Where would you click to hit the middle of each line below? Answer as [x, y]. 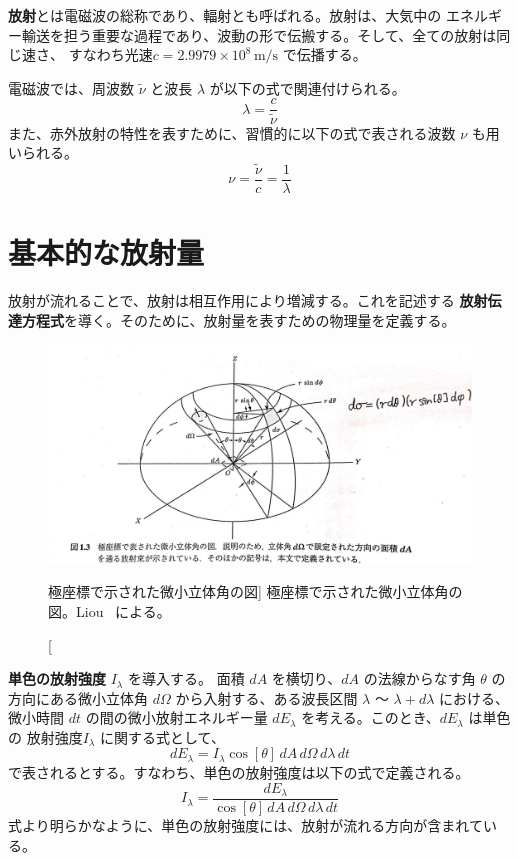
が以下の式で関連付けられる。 [307, 87]
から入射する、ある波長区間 [266, 697]
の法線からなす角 [419, 678]
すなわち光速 [110, 54]
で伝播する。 [324, 54]
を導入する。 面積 [186, 678]
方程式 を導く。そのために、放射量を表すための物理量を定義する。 [238, 319]
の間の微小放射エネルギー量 [176, 717]
